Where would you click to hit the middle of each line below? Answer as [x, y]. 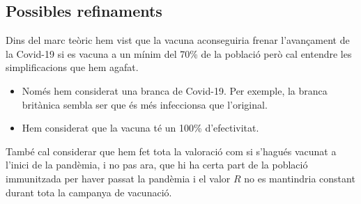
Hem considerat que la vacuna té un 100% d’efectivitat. [140, 128]
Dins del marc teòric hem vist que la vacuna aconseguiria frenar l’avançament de [178, 40]
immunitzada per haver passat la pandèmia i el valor [118, 178]
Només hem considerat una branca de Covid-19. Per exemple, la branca [175, 90]
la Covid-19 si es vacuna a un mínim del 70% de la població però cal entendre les [179, 53]
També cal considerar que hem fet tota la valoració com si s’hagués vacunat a [171, 151]
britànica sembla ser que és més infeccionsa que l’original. [145, 104]
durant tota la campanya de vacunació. [89, 192]
